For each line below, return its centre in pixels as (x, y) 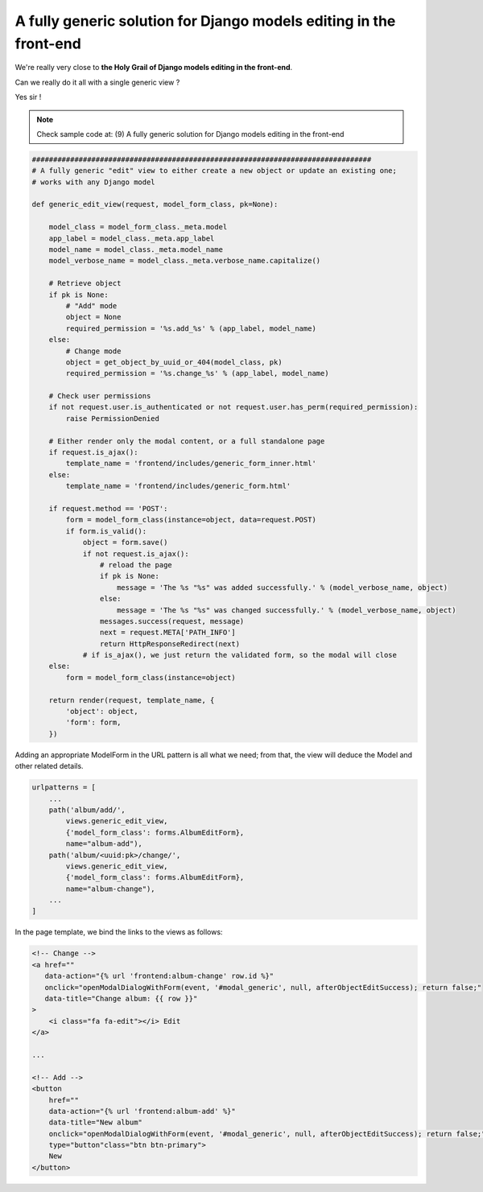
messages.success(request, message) (172, 621)
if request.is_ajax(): (93, 452)
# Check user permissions (100, 396)
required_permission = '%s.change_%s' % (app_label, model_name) (197, 373)
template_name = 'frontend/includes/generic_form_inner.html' (191, 464)
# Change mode (93, 351)
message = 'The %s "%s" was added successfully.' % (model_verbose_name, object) (283, 587)
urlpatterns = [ (64, 788)
